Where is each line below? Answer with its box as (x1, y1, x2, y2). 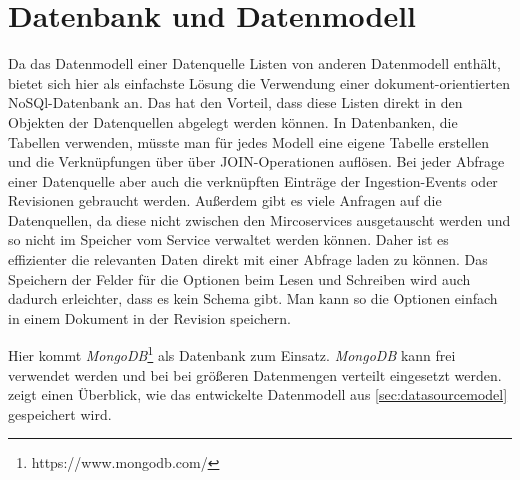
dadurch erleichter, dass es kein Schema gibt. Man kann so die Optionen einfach (8, 288, 498, 309)
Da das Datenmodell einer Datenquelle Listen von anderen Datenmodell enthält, (8, 53, 501, 74)
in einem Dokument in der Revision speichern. (8, 307, 291, 328)
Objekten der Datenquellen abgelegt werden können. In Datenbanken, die (8, 111, 458, 132)
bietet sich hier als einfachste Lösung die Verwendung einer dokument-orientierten (8, 72, 510, 93)
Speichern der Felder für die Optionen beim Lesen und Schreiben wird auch (8, 268, 471, 289)
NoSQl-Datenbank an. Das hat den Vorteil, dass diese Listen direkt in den (8, 92, 463, 113)
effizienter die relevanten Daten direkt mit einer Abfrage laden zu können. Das (8, 249, 488, 270)
